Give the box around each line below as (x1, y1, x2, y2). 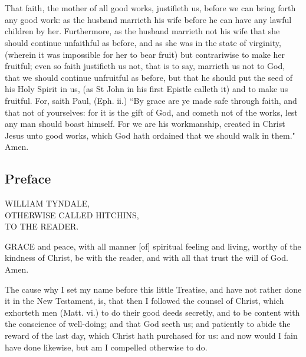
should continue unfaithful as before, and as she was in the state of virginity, (5, 36, 281, 48)
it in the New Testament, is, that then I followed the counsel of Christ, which (5, 294, 284, 307)
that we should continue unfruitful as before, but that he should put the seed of (5, 71, 293, 83)
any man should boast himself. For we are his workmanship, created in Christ (5, 117, 285, 130)
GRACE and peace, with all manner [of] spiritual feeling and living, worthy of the (5, 240, 301, 252)
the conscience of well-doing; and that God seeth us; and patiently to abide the (5, 317, 291, 330)
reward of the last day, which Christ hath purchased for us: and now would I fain (5, 329, 298, 342)
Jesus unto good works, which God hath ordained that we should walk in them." (5, 129, 295, 141)
